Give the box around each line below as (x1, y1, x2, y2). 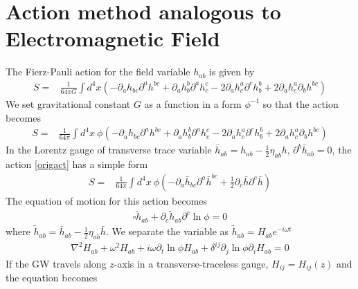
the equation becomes (6, 270, 98, 285)
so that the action (262, 96, 339, 111)
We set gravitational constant (6, 96, 131, 111)
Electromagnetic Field (6, 24, 220, 53)
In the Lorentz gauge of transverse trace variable (6, 142, 212, 157)
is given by (209, 64, 255, 79)
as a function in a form (144, 96, 242, 111)
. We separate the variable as (105, 224, 229, 239)
